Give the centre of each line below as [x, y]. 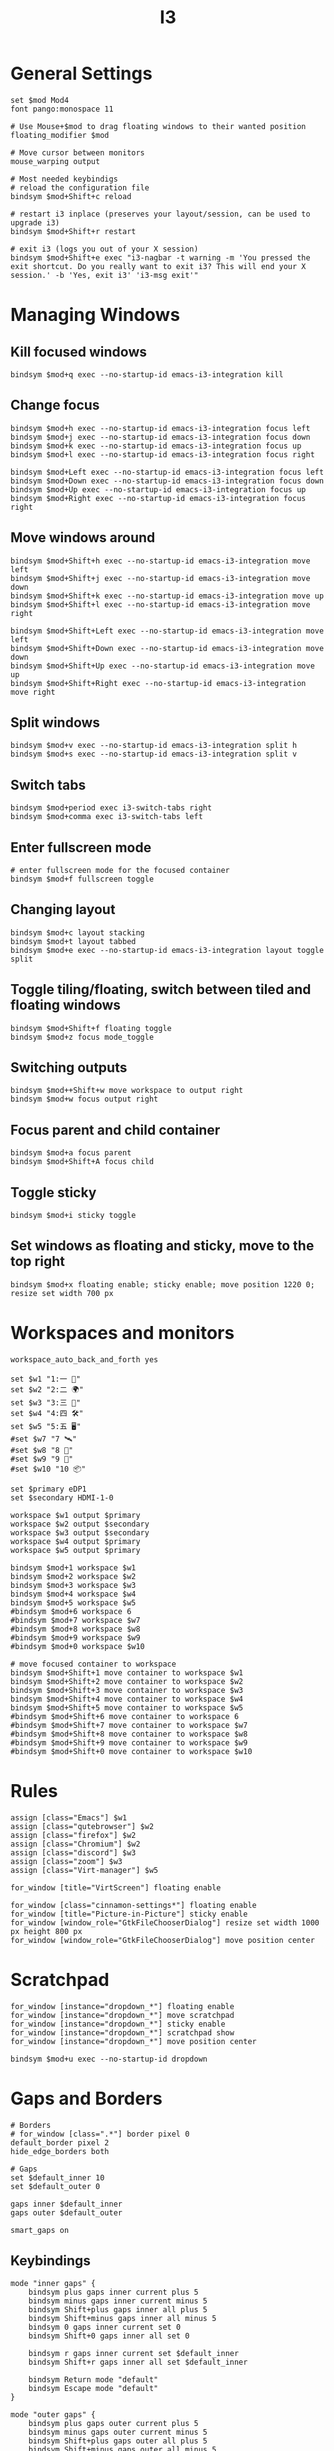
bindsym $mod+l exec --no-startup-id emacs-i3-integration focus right [162, 454]
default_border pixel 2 [60, 2142]
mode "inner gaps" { [53, 2284]
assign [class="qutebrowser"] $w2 [82, 1826]
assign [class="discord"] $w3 [73, 1852]
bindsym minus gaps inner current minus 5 [118, 2301]
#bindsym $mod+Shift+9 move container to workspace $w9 [129, 1742]
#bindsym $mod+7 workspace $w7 [75, 1620]
